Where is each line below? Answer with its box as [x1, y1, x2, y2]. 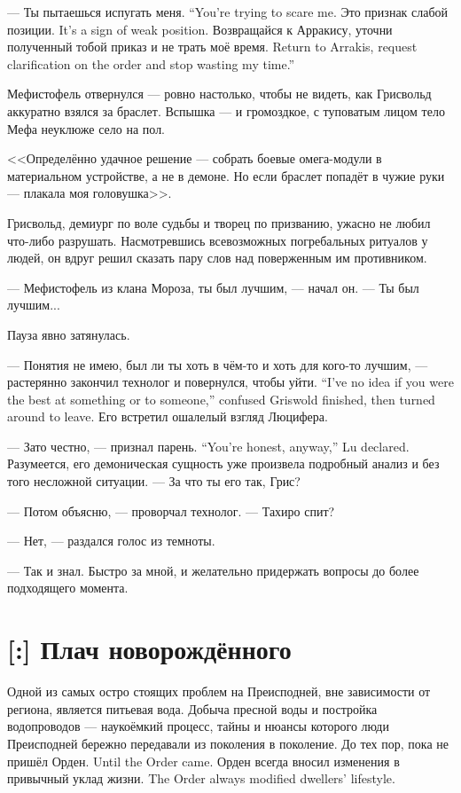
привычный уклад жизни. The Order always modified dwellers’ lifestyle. [7, 769, 395, 788]
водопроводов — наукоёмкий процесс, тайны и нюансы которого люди [7, 717, 389, 735]
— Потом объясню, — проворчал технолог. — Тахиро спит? [7, 501, 335, 520]
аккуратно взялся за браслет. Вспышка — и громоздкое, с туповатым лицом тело [7, 101, 445, 120]
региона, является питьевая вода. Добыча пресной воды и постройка [7, 699, 378, 718]
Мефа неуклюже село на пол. [7, 119, 166, 137]
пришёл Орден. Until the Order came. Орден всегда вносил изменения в [7, 751, 400, 770]
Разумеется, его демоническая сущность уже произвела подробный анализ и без [7, 454, 440, 473]
